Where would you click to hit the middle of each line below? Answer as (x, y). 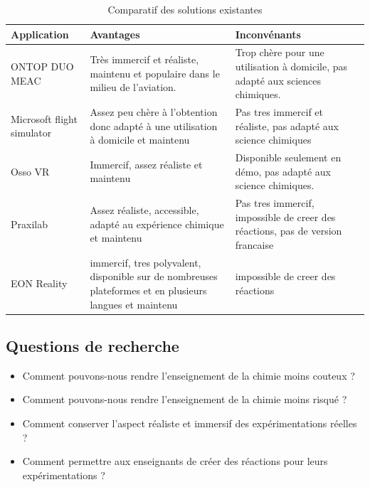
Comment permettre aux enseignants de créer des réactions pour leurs (175, 461)
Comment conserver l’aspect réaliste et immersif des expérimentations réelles (190, 423)
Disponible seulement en (288, 157)
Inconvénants (268, 34)
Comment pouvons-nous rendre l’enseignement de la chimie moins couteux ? (189, 375)
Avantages (115, 34)
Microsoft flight (44, 118)
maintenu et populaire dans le (155, 73)
